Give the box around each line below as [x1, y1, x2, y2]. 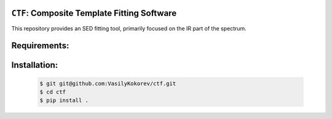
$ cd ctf [39, 88, 66, 95]
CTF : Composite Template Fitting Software [11, 8, 177, 18]
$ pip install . [39, 97, 89, 104]
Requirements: [11, 40, 69, 51]
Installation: [11, 60, 58, 70]
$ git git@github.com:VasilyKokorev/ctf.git [39, 80, 176, 87]
